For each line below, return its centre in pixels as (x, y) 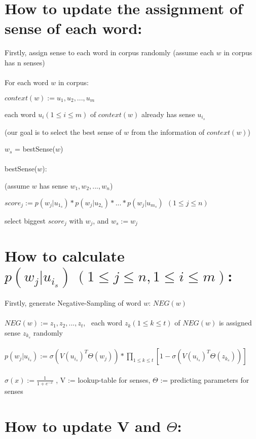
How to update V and (83, 426)
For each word (27, 82)
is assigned (235, 323)
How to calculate (65, 256)
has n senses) (25, 62)
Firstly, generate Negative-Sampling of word (73, 303)
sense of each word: (74, 28)
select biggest (25, 220)
